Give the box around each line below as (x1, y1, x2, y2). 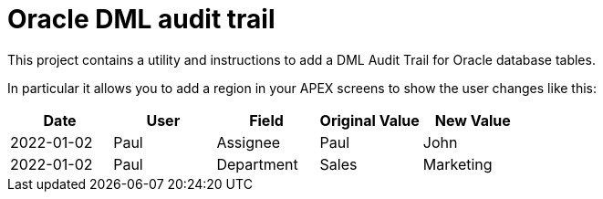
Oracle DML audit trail (7, 4, 276, 35)
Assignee (216, 132, 281, 152)
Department (216, 154, 298, 173)
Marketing (422, 154, 493, 173)
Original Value (319, 110, 420, 130)
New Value (434, 110, 511, 130)
